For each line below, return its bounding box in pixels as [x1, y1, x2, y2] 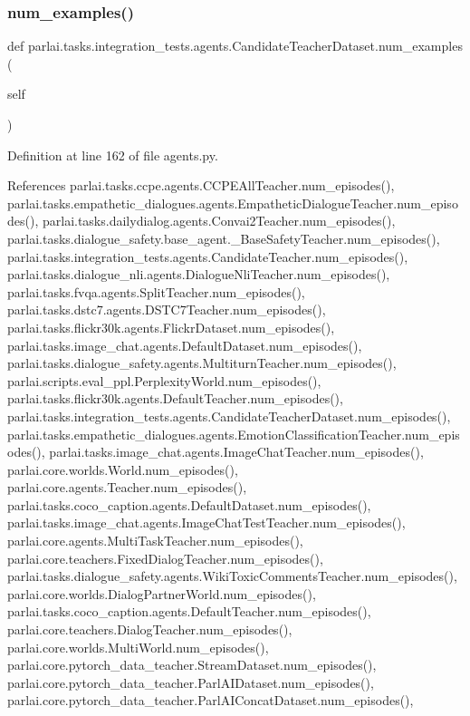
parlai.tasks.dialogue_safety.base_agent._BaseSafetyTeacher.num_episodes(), [7, 228, 440, 247]
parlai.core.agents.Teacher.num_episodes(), [7, 478, 247, 497]
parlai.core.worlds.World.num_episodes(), [7, 460, 238, 479]
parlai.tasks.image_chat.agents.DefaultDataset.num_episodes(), [7, 335, 362, 354]
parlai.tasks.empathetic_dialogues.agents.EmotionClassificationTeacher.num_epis [7, 424, 460, 443]
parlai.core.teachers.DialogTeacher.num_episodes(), [7, 620, 293, 639]
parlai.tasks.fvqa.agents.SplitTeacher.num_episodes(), [7, 282, 305, 301]
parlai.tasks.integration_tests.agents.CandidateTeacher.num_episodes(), [7, 247, 408, 266]
